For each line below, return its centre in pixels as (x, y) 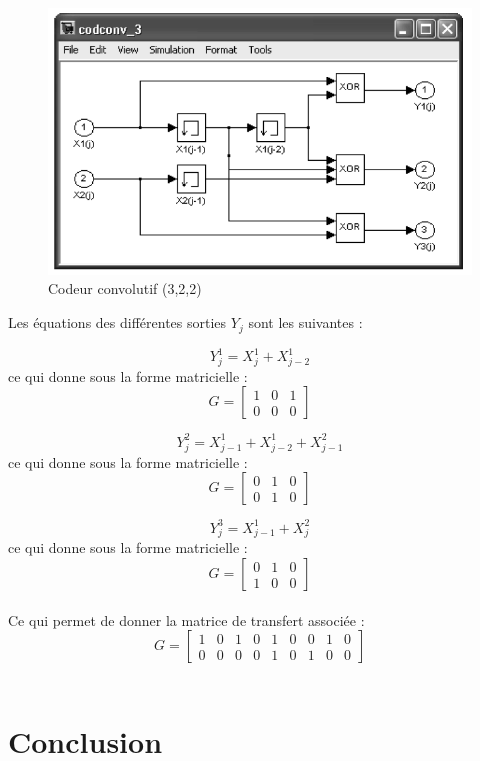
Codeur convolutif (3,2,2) (125, 288)
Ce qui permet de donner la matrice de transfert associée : (186, 619)
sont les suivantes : (305, 322)
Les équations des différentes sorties (117, 322)
